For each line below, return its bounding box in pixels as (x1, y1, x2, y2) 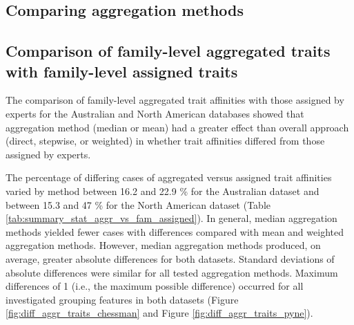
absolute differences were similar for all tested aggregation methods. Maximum (6, 265, 338, 279)
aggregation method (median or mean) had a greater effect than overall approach (6, 120, 349, 134)
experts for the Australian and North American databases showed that (6, 106, 304, 120)
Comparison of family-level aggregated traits (6, 40, 331, 62)
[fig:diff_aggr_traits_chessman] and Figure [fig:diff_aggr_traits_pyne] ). (6, 306, 313, 320)
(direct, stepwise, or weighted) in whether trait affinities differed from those (6, 133, 325, 148)
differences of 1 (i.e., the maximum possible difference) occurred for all (6, 279, 304, 293)
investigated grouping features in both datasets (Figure (6, 292, 239, 306)
